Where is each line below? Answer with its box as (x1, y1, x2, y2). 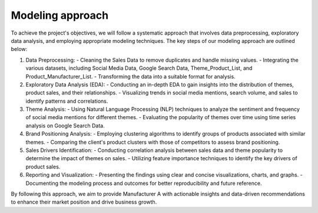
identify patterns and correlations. (25, 97, 108, 104)
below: (11, 46, 28, 53)
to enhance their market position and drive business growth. (11, 198, 157, 205)
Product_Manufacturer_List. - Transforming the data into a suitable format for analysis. (25, 73, 236, 80)
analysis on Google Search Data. (25, 122, 105, 129)
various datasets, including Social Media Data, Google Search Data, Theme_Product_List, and (25, 65, 253, 72)
